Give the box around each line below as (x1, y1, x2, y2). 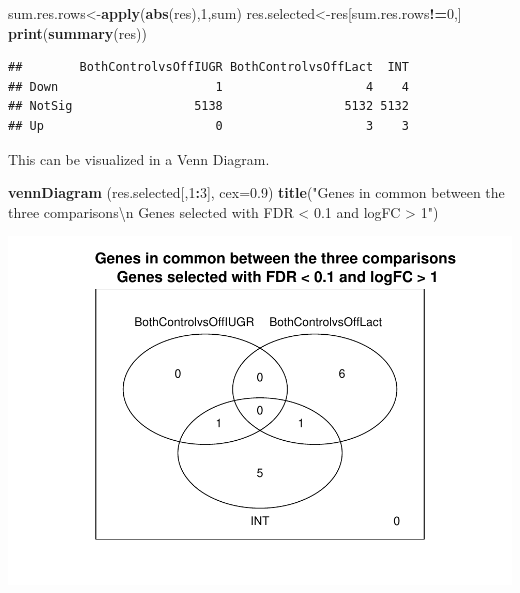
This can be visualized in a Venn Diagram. (8, 148, 270, 169)
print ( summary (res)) (8, 22, 147, 43)
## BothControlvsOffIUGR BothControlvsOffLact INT (8, 60, 409, 75)
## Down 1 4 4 (8, 79, 409, 94)
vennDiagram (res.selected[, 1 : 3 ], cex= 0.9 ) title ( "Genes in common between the (8, 182, 505, 203)
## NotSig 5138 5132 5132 (8, 99, 409, 114)
